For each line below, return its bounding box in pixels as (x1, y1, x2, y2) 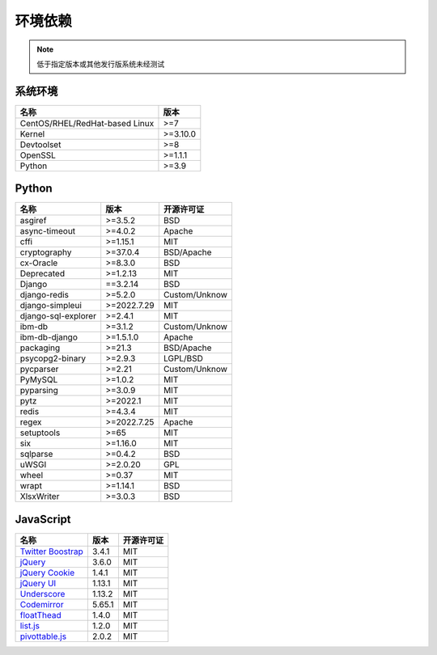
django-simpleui (19, 300, 83, 311)
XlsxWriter (19, 491, 60, 502)
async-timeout (19, 226, 76, 237)
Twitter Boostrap (19, 546, 84, 557)
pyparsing (19, 385, 58, 396)
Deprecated (19, 268, 65, 279)
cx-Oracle (19, 257, 58, 268)
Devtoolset (19, 138, 62, 150)
